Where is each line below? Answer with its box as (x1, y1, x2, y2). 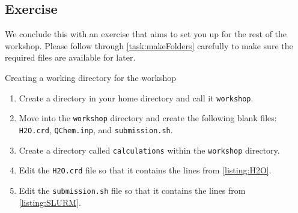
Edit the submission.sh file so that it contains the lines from (19, 184, 246, 196)
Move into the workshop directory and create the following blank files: (19, 112, 277, 124)
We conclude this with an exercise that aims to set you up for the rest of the (5, 28, 287, 40)
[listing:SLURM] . (19, 196, 81, 208)
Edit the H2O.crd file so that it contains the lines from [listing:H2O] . (19, 164, 272, 176)
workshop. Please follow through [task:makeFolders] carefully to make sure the (5, 39, 293, 52)
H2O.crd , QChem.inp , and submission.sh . (19, 123, 173, 136)
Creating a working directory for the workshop (5, 71, 176, 83)
